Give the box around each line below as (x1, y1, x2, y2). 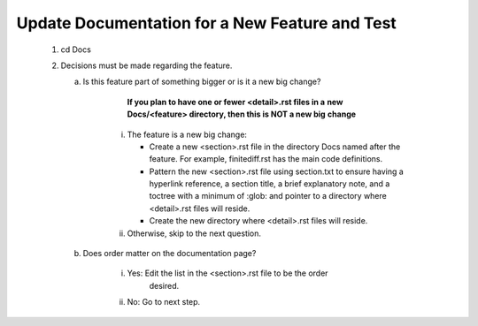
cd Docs (60, 44, 92, 55)
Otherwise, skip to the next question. (127, 228, 261, 239)
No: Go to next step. (127, 297, 201, 307)
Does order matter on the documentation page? (82, 248, 257, 259)
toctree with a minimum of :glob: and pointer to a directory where (149, 191, 387, 201)
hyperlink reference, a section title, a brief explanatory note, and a (149, 178, 390, 189)
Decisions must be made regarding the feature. (60, 60, 233, 71)
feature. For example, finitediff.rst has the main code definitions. (149, 154, 383, 164)
